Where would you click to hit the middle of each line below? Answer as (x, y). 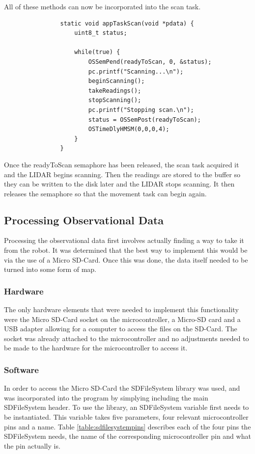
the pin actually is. (32, 445)
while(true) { (97, 52)
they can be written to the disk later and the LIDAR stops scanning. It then (119, 184)
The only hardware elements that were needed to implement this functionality (121, 309)
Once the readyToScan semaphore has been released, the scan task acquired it (122, 164)
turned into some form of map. (50, 269)
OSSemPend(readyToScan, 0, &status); (150, 62)
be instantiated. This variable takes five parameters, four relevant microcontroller (126, 417)
